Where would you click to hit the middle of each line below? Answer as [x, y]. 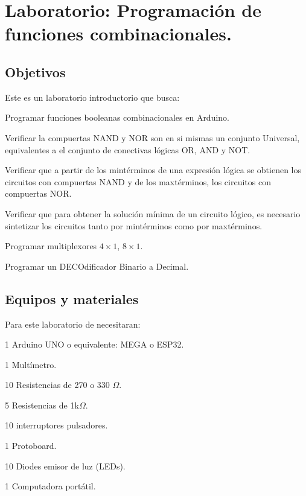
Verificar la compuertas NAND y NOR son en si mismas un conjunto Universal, [152, 137]
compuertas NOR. [38, 193]
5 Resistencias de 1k [42, 405]
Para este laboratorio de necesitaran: [73, 324]
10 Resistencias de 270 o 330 [57, 385]
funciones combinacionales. [118, 33]
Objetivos [35, 72]
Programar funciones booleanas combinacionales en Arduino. [117, 117]
